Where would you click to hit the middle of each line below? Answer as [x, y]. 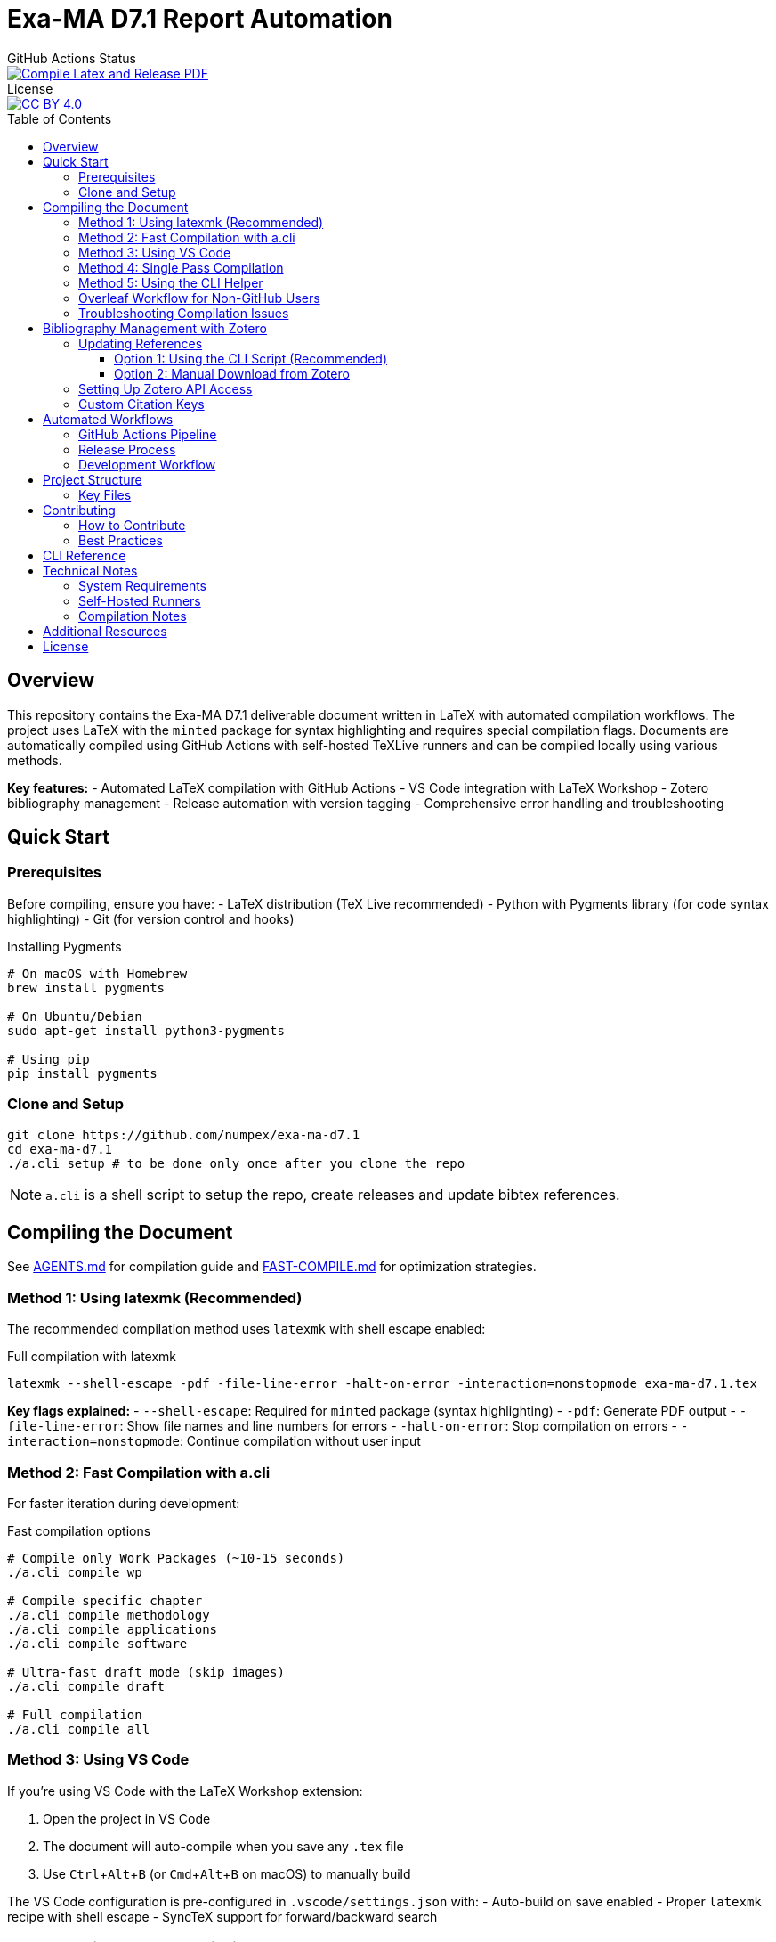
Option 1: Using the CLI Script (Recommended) [251, 358]
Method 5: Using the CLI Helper [171, 282]
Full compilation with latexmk [92, 1357]
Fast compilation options [79, 1530]
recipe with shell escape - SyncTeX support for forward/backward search [222, 1916]
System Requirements [142, 585]
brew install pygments [86, 987]
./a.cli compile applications [113, 1629]
